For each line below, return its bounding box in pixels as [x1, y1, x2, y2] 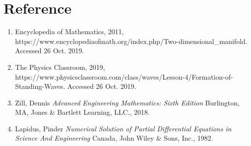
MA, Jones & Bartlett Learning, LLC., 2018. [15, 107, 150, 117]
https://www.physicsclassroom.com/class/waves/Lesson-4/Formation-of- [15, 71, 233, 82]
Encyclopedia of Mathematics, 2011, [15, 26, 124, 37]
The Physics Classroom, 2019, [15, 62, 105, 72]
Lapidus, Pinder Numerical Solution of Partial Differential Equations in [15, 123, 232, 133]
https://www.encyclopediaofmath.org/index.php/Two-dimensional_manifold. [15, 36, 248, 46]
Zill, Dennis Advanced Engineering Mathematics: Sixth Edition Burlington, [15, 97, 240, 107]
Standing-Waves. [15, 81, 65, 91]
